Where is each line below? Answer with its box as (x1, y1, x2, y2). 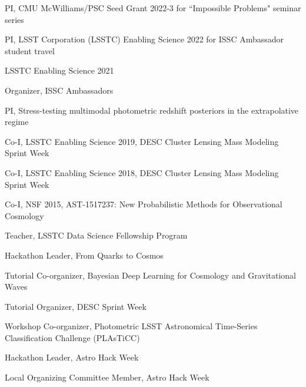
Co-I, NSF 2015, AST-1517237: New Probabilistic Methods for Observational (5, 198, 282, 210)
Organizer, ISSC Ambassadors (5, 84, 114, 96)
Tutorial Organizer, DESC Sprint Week (5, 300, 147, 312)
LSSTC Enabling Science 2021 (5, 64, 114, 77)
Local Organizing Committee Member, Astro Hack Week (5, 371, 209, 383)
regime (5, 115, 29, 128)
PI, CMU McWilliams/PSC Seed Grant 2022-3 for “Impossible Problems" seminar (5, 2, 301, 14)
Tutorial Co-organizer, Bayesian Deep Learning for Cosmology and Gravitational (5, 269, 296, 281)
